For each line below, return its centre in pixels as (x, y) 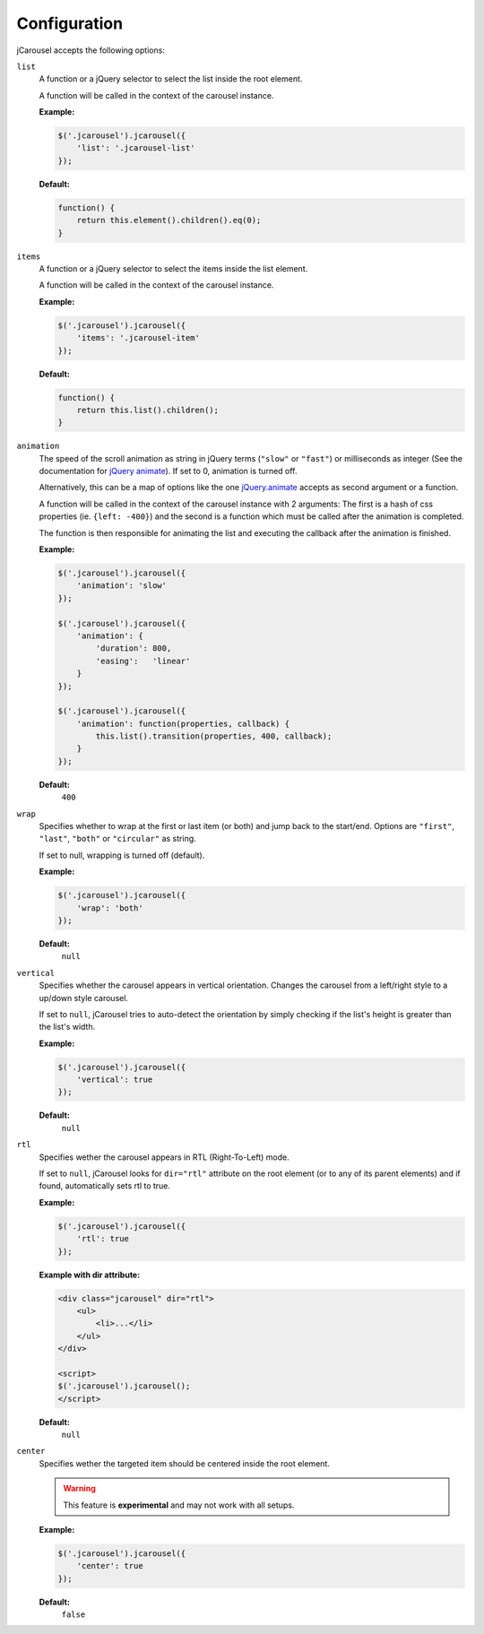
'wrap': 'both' (110, 908)
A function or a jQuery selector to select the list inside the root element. (171, 79)
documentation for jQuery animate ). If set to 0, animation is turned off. (168, 471)
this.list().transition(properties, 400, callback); (214, 736)
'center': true (110, 1566)
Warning (79, 1489)
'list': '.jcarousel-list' (136, 148)
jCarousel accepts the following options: (91, 50)
